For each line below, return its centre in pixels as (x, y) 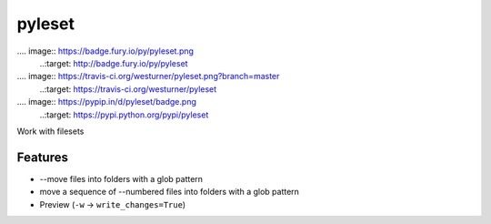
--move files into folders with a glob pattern (121, 178)
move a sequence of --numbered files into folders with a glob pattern (170, 192)
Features (42, 157)
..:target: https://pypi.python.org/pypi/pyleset (124, 115)
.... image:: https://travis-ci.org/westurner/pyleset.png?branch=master (148, 76)
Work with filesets (50, 131)
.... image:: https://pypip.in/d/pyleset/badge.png (107, 102)
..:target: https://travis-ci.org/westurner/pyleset (128, 89)
